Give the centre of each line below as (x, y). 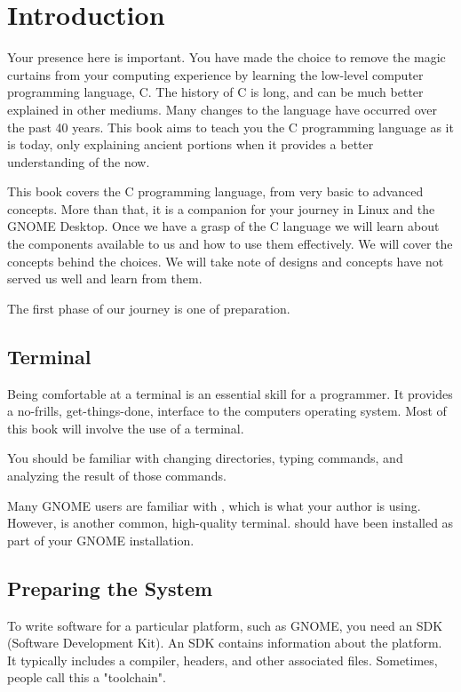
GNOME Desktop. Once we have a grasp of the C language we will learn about (223, 226)
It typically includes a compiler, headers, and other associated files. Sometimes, (223, 660)
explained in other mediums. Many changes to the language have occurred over (223, 109)
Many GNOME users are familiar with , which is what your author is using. (214, 505)
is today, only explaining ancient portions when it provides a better (191, 144)
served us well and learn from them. (105, 278)
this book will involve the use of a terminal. (126, 428)
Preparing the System (110, 588)
